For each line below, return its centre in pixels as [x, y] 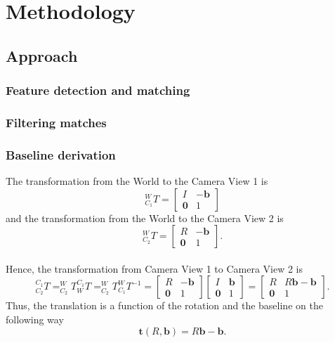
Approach [42, 55]
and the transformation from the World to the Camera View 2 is [145, 218]
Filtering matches [56, 122]
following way [35, 319]
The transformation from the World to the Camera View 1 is [137, 181]
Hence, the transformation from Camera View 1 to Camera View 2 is [155, 268]
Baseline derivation [61, 154]
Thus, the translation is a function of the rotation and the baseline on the [164, 305]
